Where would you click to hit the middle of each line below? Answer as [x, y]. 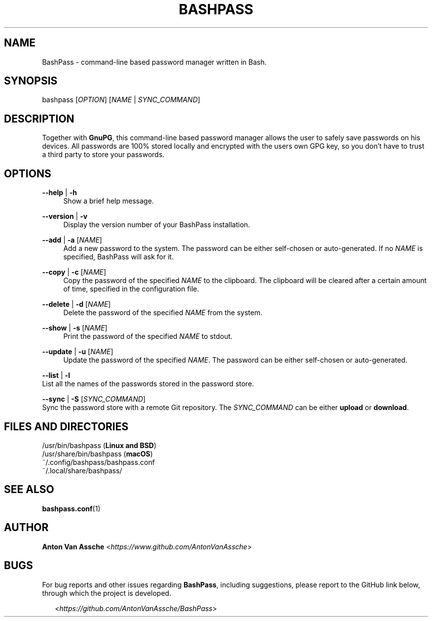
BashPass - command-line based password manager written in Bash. [154, 62]
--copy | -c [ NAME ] [74, 272]
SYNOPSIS [31, 81]
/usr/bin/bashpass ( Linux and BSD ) [99, 445]
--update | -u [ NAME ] [78, 352]
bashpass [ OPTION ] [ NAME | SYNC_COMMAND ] [121, 100]
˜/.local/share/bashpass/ [82, 470]
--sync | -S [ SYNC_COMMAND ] [94, 399]
